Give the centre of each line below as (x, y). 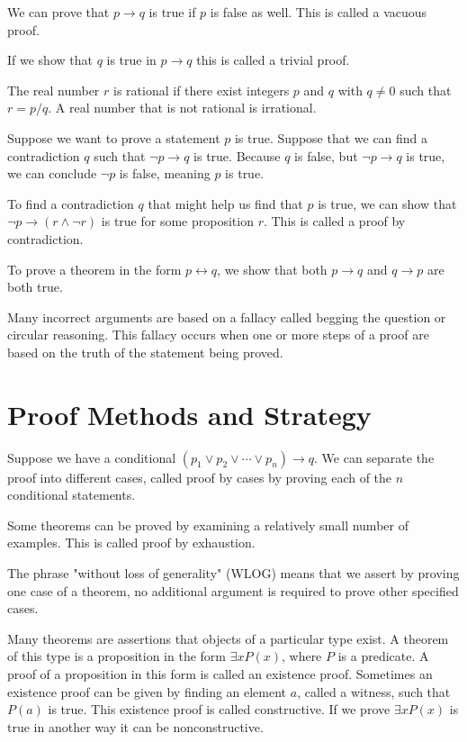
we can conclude (52, 173)
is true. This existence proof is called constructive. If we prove (219, 709)
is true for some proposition (177, 221)
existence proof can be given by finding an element (147, 691)
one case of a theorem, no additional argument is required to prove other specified (233, 590)
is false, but (326, 155)
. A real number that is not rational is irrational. (182, 108)
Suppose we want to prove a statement (114, 137)
